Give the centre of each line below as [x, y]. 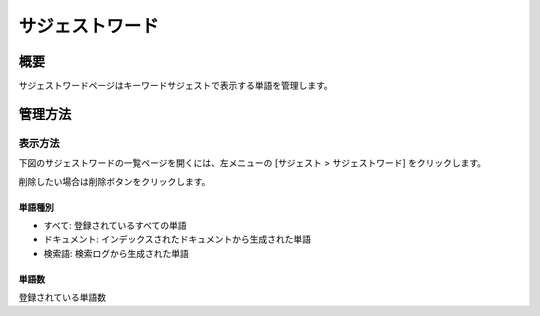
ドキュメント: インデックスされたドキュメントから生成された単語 [177, 239]
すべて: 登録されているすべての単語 [115, 225]
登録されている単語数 [62, 297]
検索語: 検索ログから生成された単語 [116, 253]
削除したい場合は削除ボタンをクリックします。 [114, 181]
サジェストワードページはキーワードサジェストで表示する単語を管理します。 [176, 86]
